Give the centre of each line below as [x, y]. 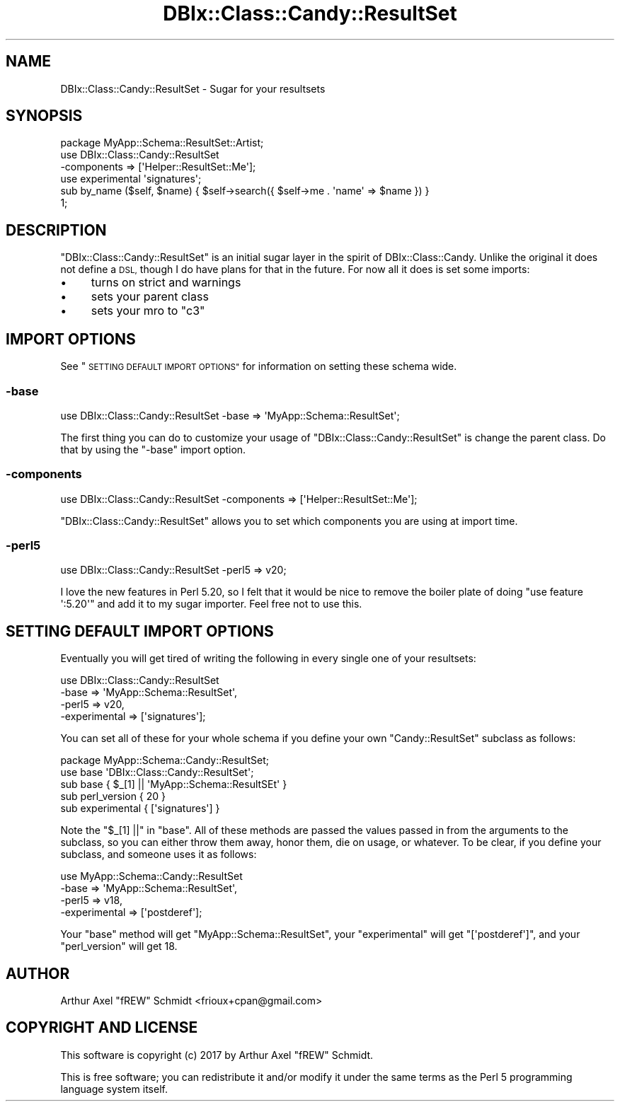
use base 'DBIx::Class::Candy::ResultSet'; [157, 772]
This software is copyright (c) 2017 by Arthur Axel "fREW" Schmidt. [217, 1055]
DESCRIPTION [56, 230]
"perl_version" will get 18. [119, 946]
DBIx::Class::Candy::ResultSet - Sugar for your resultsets [193, 88]
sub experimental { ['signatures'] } [140, 808]
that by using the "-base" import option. [153, 449]
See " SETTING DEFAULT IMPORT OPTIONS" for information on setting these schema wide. [259, 366]
